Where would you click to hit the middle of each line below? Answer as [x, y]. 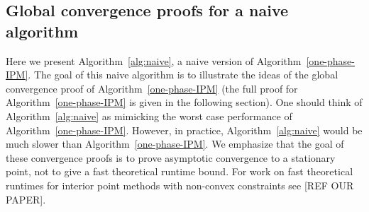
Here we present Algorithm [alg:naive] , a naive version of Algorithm [154, 60]
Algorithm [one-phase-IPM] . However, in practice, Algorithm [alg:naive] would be [184, 130]
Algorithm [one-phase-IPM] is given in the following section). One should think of [184, 102]
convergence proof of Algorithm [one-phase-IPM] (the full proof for [152, 88]
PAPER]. [26, 199]
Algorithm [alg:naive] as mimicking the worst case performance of [149, 116]
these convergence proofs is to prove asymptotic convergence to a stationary [171, 157]
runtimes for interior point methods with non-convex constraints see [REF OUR [180, 185]
